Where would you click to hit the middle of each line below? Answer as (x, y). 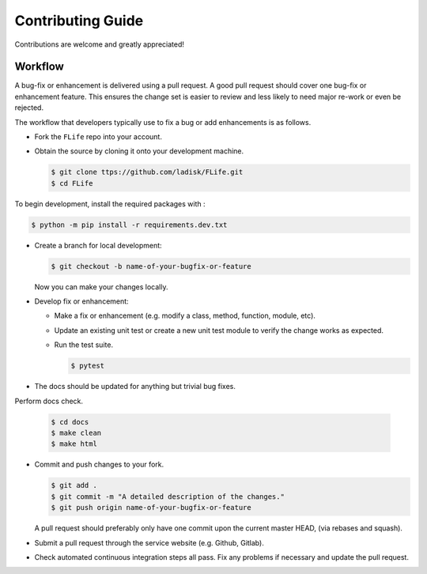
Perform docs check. (49, 401)
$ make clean (76, 433)
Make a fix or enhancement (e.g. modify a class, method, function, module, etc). (185, 315)
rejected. (29, 108)
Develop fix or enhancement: (82, 301)
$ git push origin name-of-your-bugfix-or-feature (151, 508)
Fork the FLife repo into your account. (98, 137)
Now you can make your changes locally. (101, 287)
